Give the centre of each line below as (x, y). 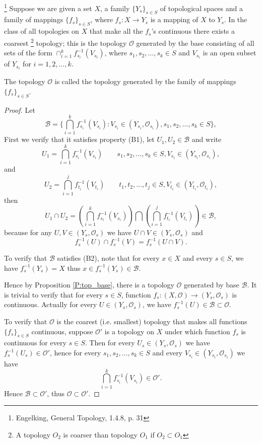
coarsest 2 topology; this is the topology (65, 42)
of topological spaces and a (201, 8)
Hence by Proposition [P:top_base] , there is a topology (89, 285)
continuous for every (35, 343)
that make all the (116, 31)
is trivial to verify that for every (53, 294)
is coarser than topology (100, 434)
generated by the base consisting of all (195, 43)
